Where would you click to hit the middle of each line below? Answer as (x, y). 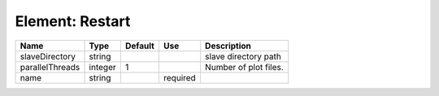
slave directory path (243, 56)
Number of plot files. (244, 67)
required (180, 77)
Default (139, 46)
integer (103, 67)
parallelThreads (50, 67)
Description (228, 46)
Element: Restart (73, 21)
